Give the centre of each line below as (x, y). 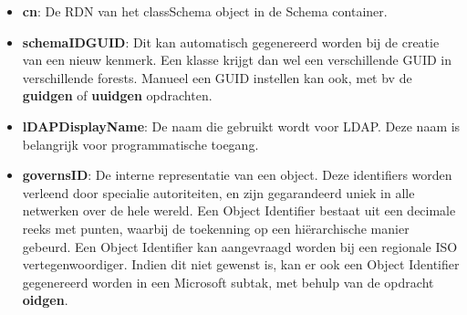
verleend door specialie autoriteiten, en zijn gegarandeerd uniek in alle (218, 192)
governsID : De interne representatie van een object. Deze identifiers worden (237, 175)
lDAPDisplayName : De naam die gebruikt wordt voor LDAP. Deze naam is (241, 126)
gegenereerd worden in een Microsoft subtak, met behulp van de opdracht (228, 282)
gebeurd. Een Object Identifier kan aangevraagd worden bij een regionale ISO (240, 246)
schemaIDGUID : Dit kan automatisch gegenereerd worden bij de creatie (231, 42)
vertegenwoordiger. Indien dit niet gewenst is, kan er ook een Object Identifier (241, 264)
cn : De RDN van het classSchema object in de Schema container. (205, 11)
